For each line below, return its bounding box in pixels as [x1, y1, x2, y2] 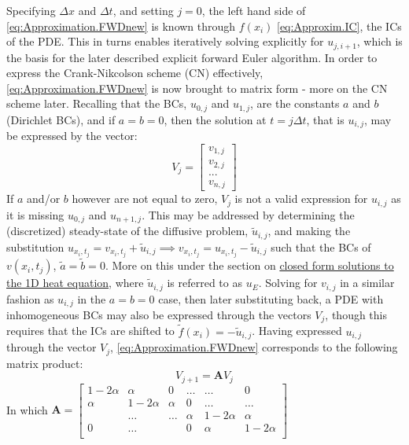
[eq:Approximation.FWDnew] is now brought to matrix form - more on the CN [6, 79, 388, 96]
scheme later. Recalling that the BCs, [6, 95, 187, 112]
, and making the [267, 222, 351, 239]
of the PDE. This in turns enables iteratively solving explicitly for [6, 33, 324, 50]
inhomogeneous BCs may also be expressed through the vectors [6, 307, 311, 322]
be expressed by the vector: [6, 127, 138, 144]
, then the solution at [164, 111, 267, 127]
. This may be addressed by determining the [142, 206, 355, 222]
